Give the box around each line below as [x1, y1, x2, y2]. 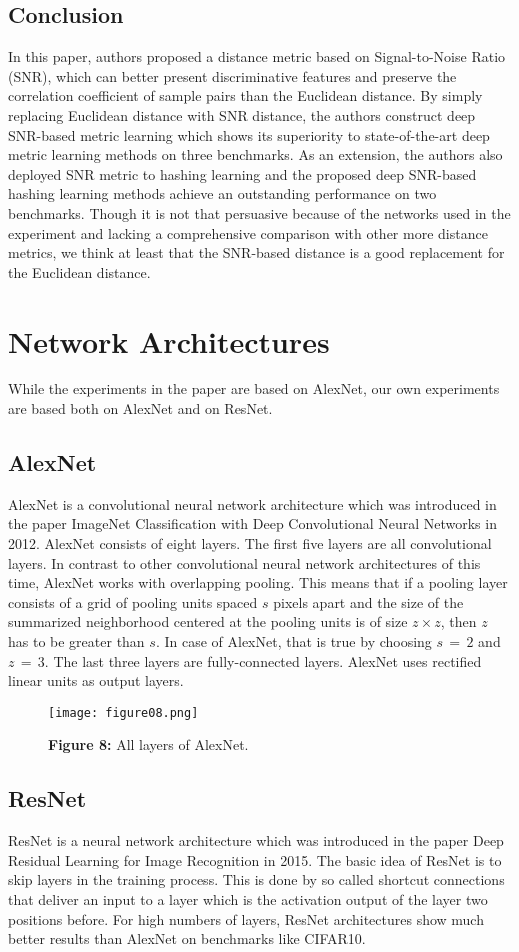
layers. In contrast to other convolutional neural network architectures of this [8, 552, 481, 573]
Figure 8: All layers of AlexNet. [48, 734, 249, 755]
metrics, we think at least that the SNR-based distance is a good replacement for [8, 242, 505, 263]
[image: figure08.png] [48, 705, 199, 720]
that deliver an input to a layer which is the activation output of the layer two [8, 889, 488, 910]
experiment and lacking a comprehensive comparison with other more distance [8, 222, 488, 243]
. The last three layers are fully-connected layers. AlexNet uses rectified [44, 650, 482, 671]
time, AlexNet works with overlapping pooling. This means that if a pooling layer [8, 572, 508, 593]
